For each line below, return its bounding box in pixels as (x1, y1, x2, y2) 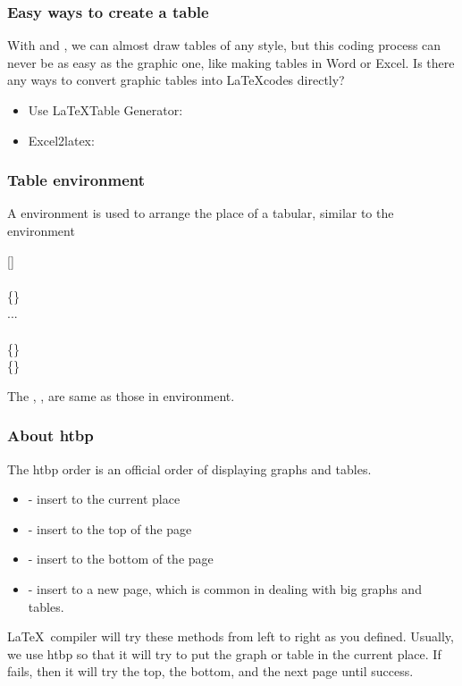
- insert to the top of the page (28, 519, 192, 538)
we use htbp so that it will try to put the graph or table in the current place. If (7, 644, 441, 663)
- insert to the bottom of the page (28, 549, 214, 568)
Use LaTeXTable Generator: (28, 101, 183, 119)
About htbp (7, 424, 94, 447)
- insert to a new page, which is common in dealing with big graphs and (28, 579, 422, 598)
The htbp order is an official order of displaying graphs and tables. (7, 459, 372, 478)
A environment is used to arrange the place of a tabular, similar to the (7, 204, 394, 222)
